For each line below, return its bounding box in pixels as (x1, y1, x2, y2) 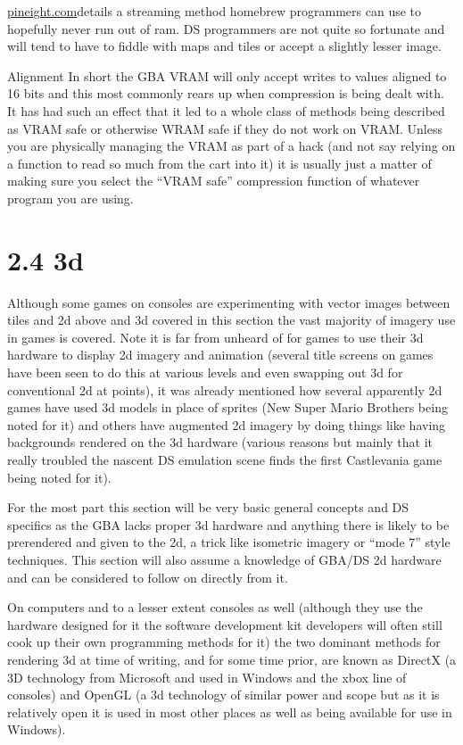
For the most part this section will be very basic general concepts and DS (7, 498, 409, 517)
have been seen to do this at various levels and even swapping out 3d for (7, 363, 403, 382)
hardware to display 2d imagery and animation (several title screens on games (7, 345, 434, 364)
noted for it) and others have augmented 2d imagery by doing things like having (7, 415, 446, 434)
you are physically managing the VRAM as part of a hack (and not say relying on (7, 137, 456, 155)
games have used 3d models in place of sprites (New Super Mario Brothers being (7, 398, 448, 417)
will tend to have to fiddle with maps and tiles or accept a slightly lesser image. (7, 37, 442, 55)
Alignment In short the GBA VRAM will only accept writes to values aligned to (7, 66, 447, 85)
